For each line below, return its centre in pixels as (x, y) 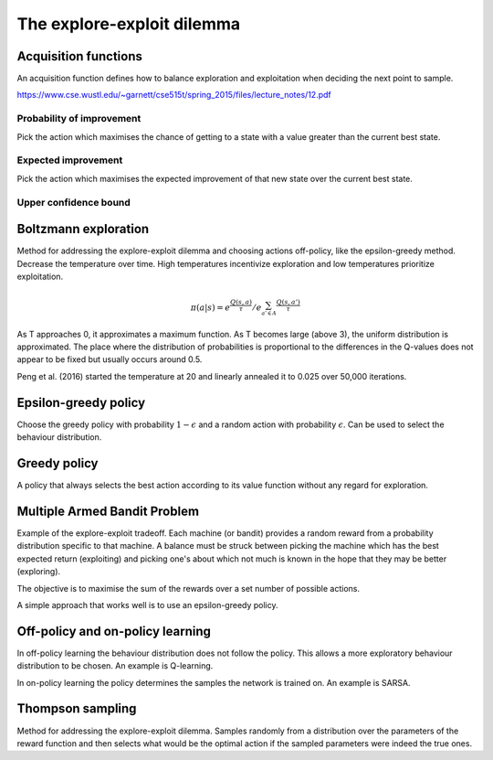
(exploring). (39, 572)
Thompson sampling (77, 709)
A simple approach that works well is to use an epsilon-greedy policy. (147, 605)
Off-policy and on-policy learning (114, 631)
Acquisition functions (80, 56)
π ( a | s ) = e (210, 308)
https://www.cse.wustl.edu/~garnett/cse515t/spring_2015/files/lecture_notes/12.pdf (174, 95)
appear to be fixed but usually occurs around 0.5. (110, 359)
